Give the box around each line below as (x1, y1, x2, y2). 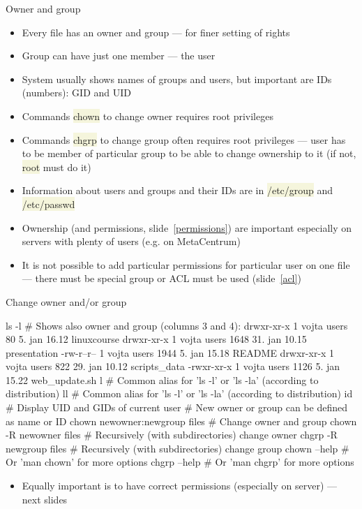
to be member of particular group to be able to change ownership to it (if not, (22, 146, 356, 161)
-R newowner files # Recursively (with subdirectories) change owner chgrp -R (6, 427, 338, 442)
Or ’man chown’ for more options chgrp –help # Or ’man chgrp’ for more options (6, 455, 354, 469)
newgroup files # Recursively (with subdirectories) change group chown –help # (6, 441, 349, 455)
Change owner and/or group (6, 294, 127, 309)
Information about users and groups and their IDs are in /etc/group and (22, 183, 333, 198)
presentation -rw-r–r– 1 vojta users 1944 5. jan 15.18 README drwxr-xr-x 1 (6, 345, 335, 360)
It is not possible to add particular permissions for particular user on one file (22, 257, 350, 272)
